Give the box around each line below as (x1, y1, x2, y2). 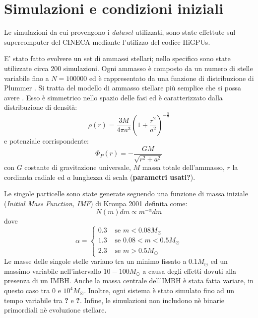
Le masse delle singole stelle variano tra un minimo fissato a (4, 256, 187, 266)
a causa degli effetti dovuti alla (142, 265, 236, 276)
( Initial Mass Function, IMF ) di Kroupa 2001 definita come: (4, 198, 188, 209)
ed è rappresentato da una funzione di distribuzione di (89, 73, 254, 83)
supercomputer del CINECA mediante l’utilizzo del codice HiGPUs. (4, 36, 210, 47)
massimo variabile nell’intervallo (4, 265, 101, 276)
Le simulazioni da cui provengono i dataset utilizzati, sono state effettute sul (4, 27, 236, 37)
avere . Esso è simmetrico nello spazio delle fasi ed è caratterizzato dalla (4, 92, 223, 102)
